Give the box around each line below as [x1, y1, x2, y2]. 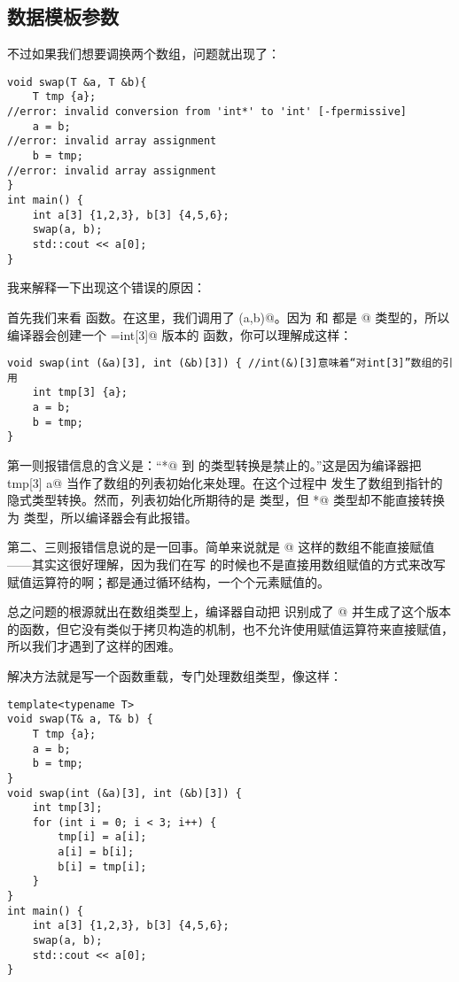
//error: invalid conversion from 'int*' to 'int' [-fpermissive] [7, 105, 408, 119]
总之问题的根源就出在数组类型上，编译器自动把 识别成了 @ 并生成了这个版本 [7, 602, 451, 621]
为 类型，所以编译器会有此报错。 [7, 507, 198, 526]
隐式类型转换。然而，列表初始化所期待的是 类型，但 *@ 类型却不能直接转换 [7, 491, 445, 509]
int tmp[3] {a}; [32, 386, 128, 399]
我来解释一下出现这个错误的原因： [7, 278, 206, 297]
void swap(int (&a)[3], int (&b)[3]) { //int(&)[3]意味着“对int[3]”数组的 [7, 357, 443, 370]
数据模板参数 [7, 3, 119, 30]
